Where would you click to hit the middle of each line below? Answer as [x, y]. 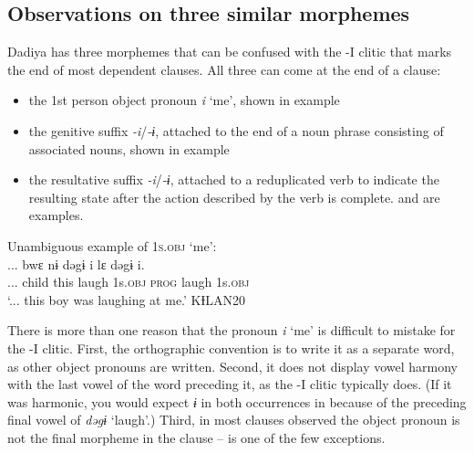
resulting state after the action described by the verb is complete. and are [234, 197]
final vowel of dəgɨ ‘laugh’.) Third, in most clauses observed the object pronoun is [234, 420]
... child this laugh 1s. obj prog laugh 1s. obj [129, 282]
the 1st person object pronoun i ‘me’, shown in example [184, 100]
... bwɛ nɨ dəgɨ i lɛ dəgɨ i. [76, 263]
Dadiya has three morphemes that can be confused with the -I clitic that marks [230, 52]
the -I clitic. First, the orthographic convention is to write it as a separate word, [231, 348]
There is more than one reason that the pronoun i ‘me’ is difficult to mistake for [232, 330]
